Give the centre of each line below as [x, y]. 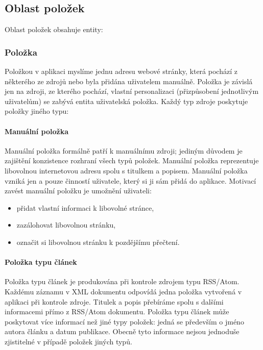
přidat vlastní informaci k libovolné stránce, [85, 207]
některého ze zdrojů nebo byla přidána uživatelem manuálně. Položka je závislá [129, 81]
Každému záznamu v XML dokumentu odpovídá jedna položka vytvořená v [123, 291]
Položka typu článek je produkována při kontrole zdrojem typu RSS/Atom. [122, 281]
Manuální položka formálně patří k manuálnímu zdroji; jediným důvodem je [124, 150]
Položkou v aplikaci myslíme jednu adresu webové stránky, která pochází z [121, 71]
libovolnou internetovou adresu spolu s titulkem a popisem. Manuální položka [126, 170]
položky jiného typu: [37, 111]
